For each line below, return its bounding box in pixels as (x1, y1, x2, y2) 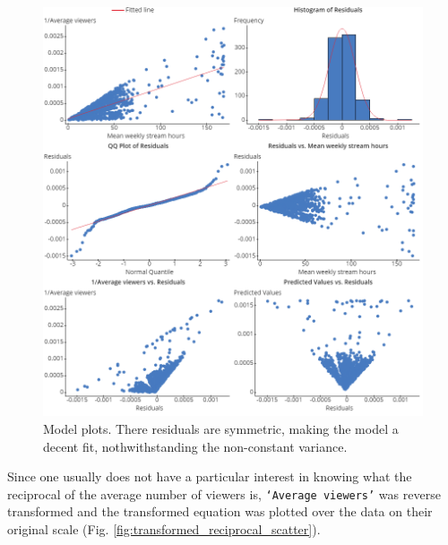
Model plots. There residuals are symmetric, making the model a (43, 420, 399, 438)
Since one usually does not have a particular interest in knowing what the (7, 467, 412, 486)
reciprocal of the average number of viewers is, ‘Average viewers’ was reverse (7, 484, 441, 503)
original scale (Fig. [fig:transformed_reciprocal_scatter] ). (7, 520, 321, 539)
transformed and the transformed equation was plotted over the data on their (7, 502, 433, 521)
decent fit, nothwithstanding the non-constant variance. (43, 437, 348, 455)
